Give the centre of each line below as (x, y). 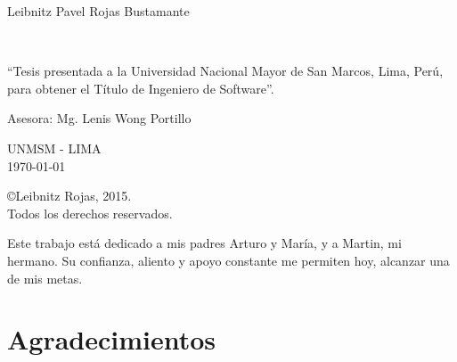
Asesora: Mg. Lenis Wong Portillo (99, 118)
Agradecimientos (112, 339)
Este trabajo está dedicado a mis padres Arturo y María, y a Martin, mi (204, 243)
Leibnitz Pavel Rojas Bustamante (98, 11)
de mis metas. (45, 278)
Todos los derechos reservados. (90, 213)
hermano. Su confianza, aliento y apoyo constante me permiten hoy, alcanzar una (228, 260)
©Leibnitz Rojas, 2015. (69, 196)
